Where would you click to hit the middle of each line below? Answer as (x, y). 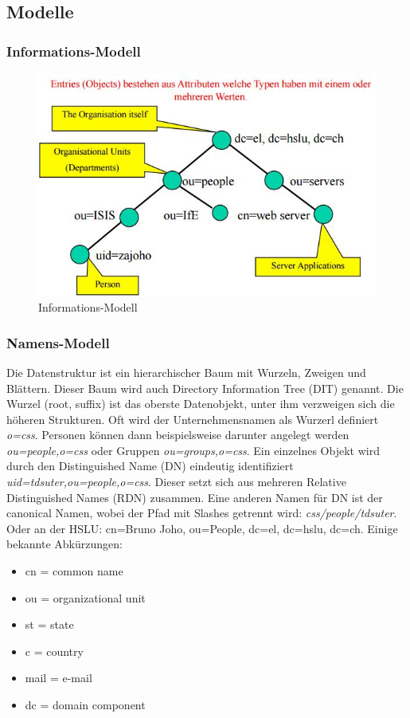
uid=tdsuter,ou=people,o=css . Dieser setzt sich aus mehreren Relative (176, 482)
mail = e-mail (59, 678)
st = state (49, 624)
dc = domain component (85, 705)
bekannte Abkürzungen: (64, 544)
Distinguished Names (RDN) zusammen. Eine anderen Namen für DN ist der (195, 497)
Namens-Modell (58, 342)
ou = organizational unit (85, 597)
